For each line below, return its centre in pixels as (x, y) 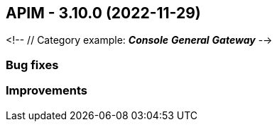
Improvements (47, 91)
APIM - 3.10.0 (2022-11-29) (103, 13)
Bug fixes (32, 65)
